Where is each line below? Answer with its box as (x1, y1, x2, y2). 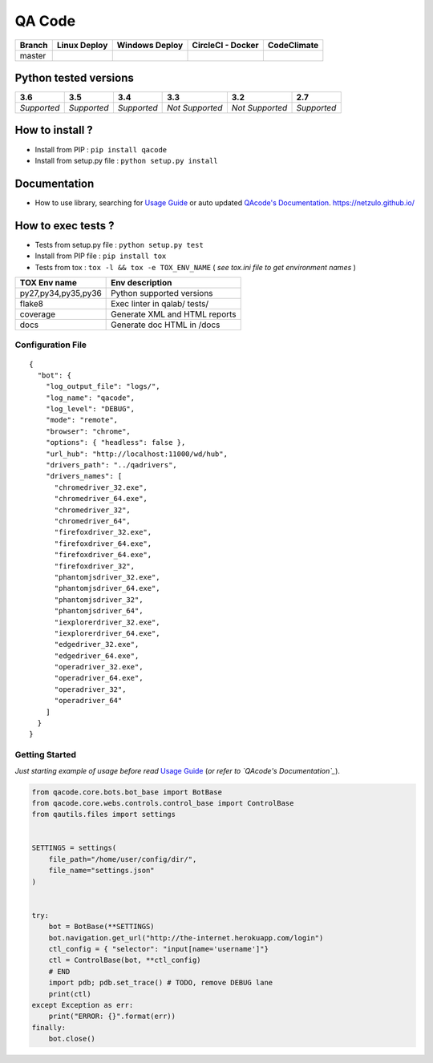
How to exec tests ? (14, 219, 115, 232)
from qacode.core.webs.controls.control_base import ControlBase (31, 798, 294, 807)
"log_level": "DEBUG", (45, 405, 136, 414)
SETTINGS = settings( (31, 843, 117, 853)
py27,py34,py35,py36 (19, 287, 102, 298)
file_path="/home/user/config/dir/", (48, 855, 197, 863)
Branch (19, 39, 48, 51)
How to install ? (14, 123, 94, 137)
